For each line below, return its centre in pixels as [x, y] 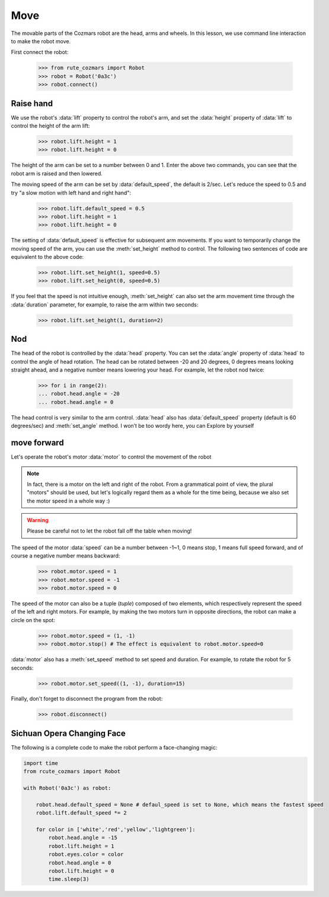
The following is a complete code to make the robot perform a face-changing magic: [114, 747]
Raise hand [32, 103]
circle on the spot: [33, 620]
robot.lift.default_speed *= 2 [81, 813]
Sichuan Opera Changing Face [68, 733]
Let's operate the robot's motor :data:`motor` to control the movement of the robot [111, 457]
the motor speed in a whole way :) [68, 501]
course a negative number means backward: [66, 556]
